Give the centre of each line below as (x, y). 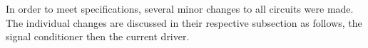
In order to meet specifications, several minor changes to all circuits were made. (180, 8)
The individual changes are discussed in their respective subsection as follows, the (184, 22)
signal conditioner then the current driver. (98, 36)
